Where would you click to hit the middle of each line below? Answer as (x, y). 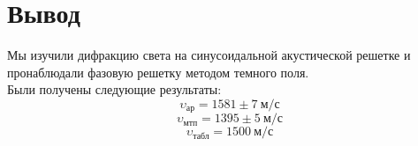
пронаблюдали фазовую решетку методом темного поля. (158, 72)
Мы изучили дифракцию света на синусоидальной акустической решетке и (209, 55)
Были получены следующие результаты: (114, 89)
